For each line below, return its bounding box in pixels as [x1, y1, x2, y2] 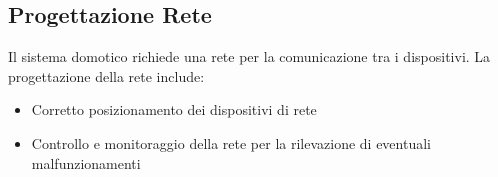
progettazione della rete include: [8, 65, 205, 86]
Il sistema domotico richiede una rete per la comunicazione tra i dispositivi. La [8, 46, 491, 67]
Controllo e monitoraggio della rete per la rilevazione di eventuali [31, 132, 431, 153]
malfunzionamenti [31, 152, 141, 173]
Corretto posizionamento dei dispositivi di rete [31, 99, 317, 120]
